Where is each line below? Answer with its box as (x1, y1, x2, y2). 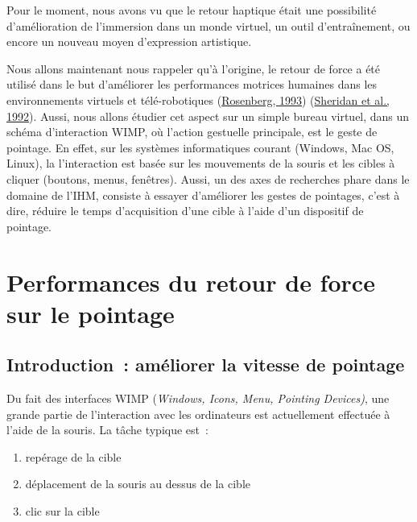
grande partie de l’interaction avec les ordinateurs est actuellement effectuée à (6, 405, 390, 422)
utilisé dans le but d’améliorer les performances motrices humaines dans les (6, 76, 378, 93)
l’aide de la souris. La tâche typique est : (6, 421, 208, 438)
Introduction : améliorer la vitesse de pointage (6, 352, 405, 377)
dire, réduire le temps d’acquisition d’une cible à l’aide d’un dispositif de (6, 202, 364, 219)
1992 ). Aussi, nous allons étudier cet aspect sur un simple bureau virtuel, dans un (6, 107, 410, 124)
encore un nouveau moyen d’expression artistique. (6, 33, 252, 50)
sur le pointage (6, 296, 175, 329)
